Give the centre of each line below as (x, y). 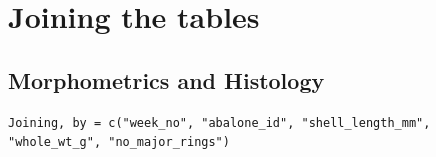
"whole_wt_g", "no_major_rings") (119, 142)
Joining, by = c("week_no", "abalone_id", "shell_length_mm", (219, 122)
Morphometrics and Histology (166, 79)
